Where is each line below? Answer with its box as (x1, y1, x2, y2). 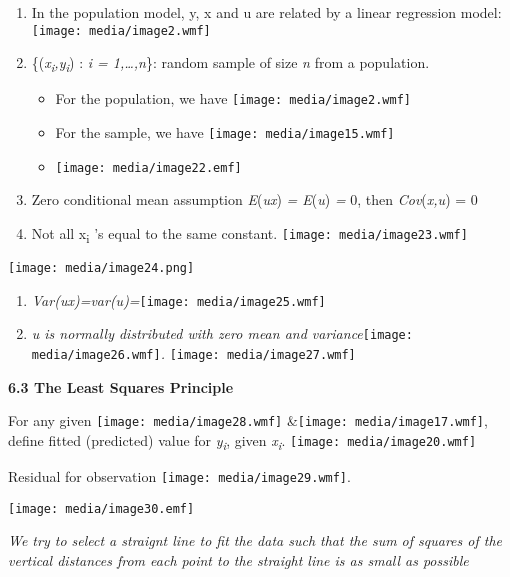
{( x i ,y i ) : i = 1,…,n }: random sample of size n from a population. (31, 52, 430, 76)
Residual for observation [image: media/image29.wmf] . (8, 466, 351, 487)
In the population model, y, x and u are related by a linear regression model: (31, 2, 502, 22)
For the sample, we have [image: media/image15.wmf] (55, 122, 395, 143)
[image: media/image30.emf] (8, 501, 195, 516)
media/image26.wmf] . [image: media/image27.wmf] (31, 343, 356, 364)
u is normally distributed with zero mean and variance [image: (31, 323, 413, 344)
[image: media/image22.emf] (55, 160, 242, 175)
